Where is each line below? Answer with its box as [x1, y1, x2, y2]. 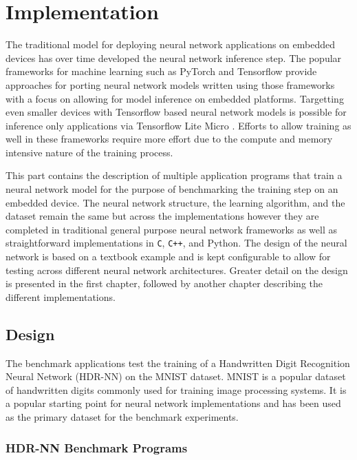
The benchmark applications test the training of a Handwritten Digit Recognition [6, 355, 350, 370]
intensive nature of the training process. [6, 145, 173, 159]
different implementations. [6, 289, 116, 304]
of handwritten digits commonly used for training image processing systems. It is [6, 382, 347, 397]
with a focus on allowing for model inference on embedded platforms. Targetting [6, 91, 344, 105]
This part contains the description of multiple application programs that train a [6, 168, 343, 182]
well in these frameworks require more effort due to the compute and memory [6, 132, 333, 146]
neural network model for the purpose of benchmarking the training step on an [6, 182, 338, 196]
